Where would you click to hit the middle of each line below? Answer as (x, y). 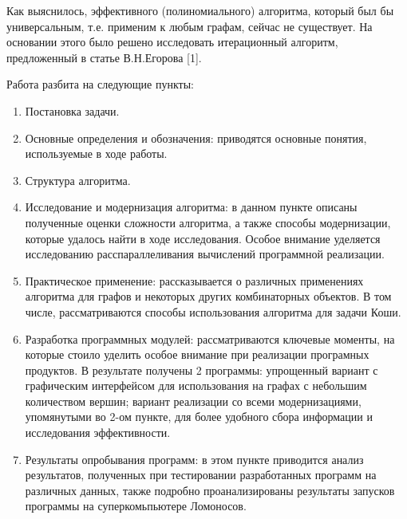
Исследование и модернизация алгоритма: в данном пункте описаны (191, 207)
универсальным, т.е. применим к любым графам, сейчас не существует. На (190, 26)
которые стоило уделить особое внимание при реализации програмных (197, 354)
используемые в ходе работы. (96, 153)
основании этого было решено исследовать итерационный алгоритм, (172, 42)
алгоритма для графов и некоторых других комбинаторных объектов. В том (208, 296)
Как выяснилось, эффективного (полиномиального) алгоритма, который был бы (200, 10)
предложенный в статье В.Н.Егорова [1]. (104, 57)
